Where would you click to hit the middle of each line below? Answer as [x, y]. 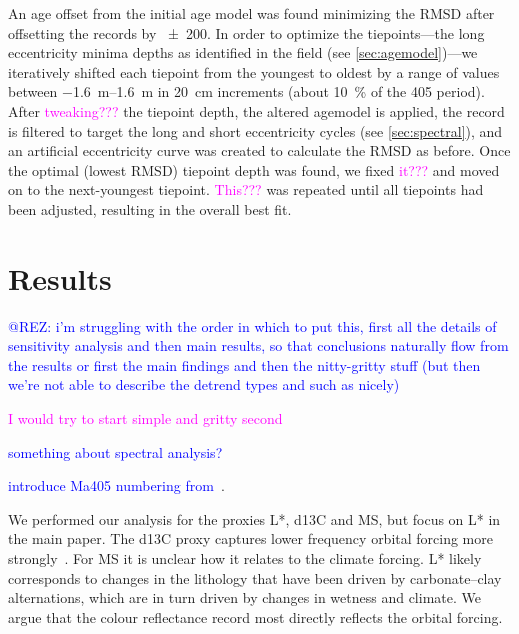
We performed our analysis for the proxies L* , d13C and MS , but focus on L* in [254, 518]
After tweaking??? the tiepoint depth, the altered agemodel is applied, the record [256, 110]
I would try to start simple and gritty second [145, 418]
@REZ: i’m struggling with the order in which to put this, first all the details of [252, 325]
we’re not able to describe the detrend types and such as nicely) [204, 384]
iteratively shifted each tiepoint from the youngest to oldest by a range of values [254, 71]
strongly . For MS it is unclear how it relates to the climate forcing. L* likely [245, 558]
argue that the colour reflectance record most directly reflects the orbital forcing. [255, 616]
